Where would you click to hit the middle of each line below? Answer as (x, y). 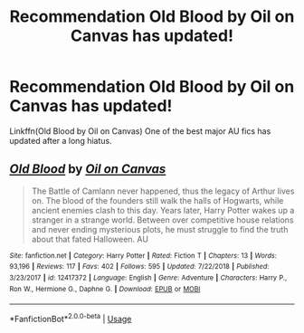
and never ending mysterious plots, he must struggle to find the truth (160, 229)
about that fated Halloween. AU (90, 239)
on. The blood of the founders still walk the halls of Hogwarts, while (157, 200)
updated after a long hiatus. (61, 140)
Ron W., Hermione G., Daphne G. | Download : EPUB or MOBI (105, 289)
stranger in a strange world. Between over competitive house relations (162, 220)
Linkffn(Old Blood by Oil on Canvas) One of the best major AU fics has (140, 131)
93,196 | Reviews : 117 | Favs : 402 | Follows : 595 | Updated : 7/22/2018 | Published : (139, 267)
